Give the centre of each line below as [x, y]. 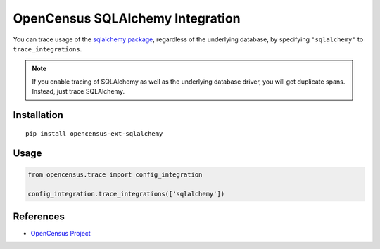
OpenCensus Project [61, 233]
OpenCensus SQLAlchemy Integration [127, 18]
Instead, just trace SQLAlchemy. [78, 91]
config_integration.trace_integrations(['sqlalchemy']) [126, 194]
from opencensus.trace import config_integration [115, 174]
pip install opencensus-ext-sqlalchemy [94, 133]
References [39, 216]
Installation [38, 115]
